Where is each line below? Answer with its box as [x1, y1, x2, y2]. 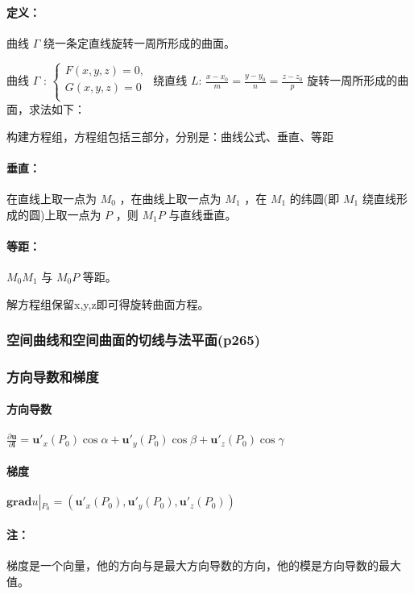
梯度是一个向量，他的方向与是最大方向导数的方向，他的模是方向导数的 [6, 557, 379, 574]
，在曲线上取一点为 [119, 189, 221, 206]
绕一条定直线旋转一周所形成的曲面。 [43, 34, 235, 51]
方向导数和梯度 [6, 366, 99, 386]
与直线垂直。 [168, 206, 237, 222]
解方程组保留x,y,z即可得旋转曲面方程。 [6, 295, 209, 312]
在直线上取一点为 [6, 189, 97, 206]
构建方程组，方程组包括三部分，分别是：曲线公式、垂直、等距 [6, 127, 333, 144]
